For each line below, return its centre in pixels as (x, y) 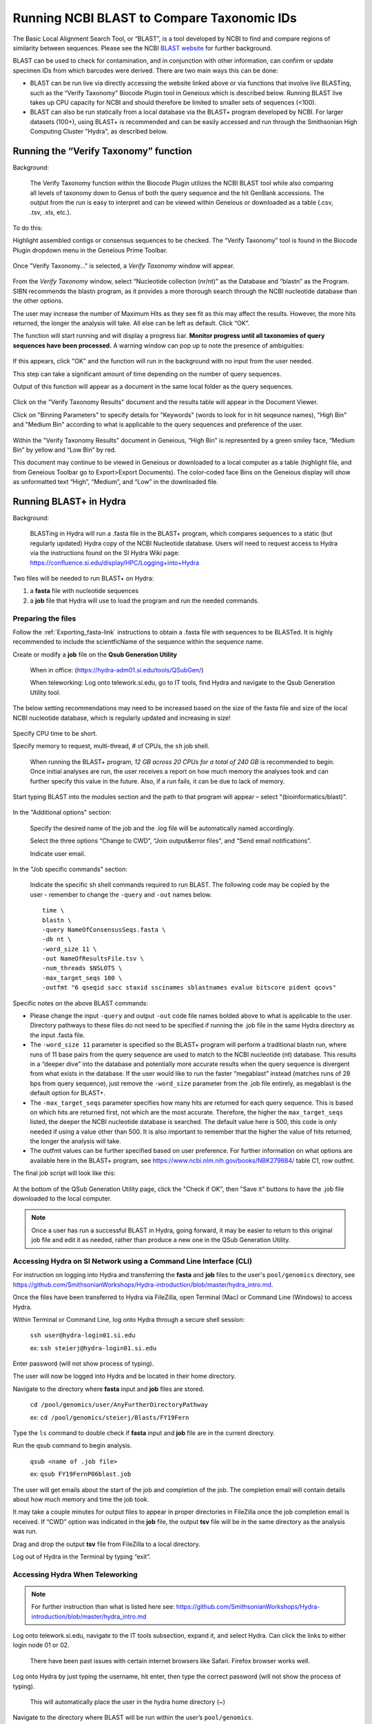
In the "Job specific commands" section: (70, 869)
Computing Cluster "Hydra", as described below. (99, 132)
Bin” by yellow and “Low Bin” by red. (64, 450)
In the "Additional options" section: (62, 812)
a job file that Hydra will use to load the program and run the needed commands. (145, 601)
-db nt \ (57, 939)
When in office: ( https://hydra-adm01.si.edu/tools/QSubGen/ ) (117, 670)
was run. (25, 1532)
